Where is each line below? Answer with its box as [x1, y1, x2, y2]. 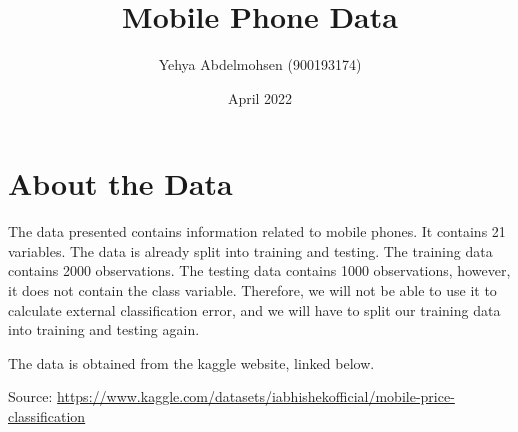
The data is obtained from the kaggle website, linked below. [8, 352, 375, 373]
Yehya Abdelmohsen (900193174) [158, 54, 362, 75]
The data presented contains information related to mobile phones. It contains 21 [8, 221, 506, 242]
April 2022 [227, 87, 293, 108]
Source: [8, 386, 53, 407]
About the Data [8, 163, 233, 204]
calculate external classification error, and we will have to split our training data [8, 299, 501, 320]
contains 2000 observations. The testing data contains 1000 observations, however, [8, 260, 511, 281]
